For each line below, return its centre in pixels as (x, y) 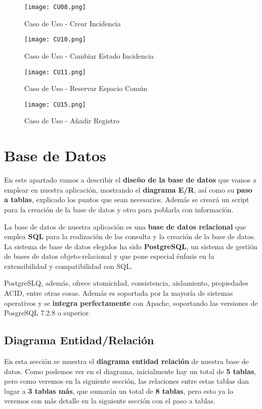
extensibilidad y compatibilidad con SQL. (68, 266)
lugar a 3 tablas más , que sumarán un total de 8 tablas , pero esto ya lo (119, 391)
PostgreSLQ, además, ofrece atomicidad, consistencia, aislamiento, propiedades (126, 283)
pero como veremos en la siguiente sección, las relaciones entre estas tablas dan (127, 381)
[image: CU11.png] (55, 72)
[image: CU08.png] (55, 7)
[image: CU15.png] (55, 104)
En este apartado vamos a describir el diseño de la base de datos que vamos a (130, 180)
